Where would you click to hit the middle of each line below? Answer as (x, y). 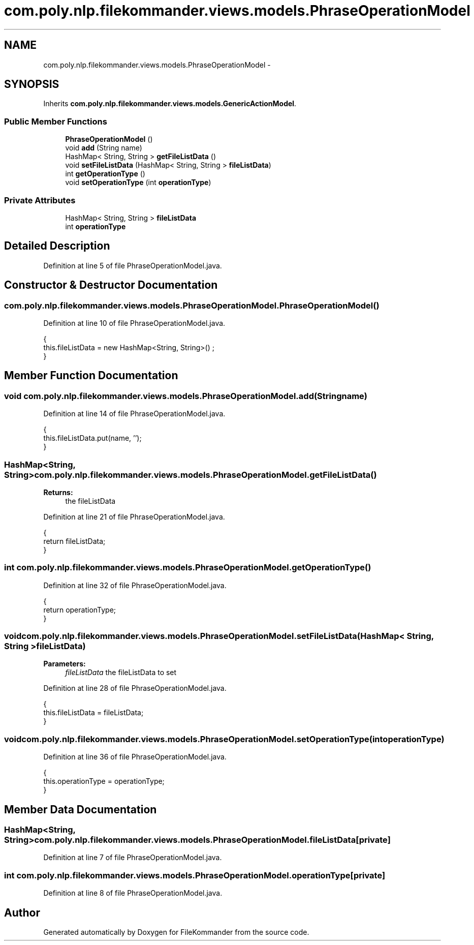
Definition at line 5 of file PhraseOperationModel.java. (133, 265)
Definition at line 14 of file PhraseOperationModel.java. (134, 414)
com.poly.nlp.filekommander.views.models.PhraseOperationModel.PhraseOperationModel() (192, 305)
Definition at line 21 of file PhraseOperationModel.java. (134, 516)
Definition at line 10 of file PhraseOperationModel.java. (134, 323)
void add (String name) (104, 148)
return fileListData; (74, 541)
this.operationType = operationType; (104, 781)
